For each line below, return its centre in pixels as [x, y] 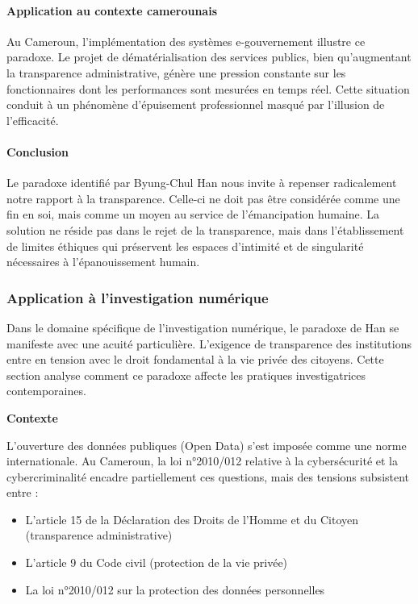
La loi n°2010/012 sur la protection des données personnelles [175, 589]
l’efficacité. [33, 120]
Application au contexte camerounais [112, 10]
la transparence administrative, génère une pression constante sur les [176, 72]
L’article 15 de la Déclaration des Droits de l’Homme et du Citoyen [192, 519]
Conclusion [38, 151]
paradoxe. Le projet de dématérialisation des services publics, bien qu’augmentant [209, 57]
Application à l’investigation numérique [138, 297]
